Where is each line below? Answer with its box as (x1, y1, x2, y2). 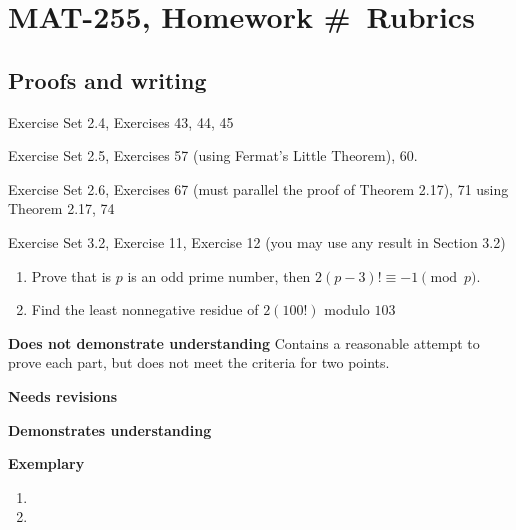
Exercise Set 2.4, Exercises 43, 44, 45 (8, 111, 234, 132)
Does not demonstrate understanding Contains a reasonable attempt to (8, 332, 480, 353)
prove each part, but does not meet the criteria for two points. (8, 352, 390, 373)
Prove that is (31, 265, 112, 286)
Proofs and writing (8, 64, 207, 95)
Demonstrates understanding (8, 419, 212, 440)
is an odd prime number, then (127, 265, 311, 286)
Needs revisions (8, 385, 118, 406)
